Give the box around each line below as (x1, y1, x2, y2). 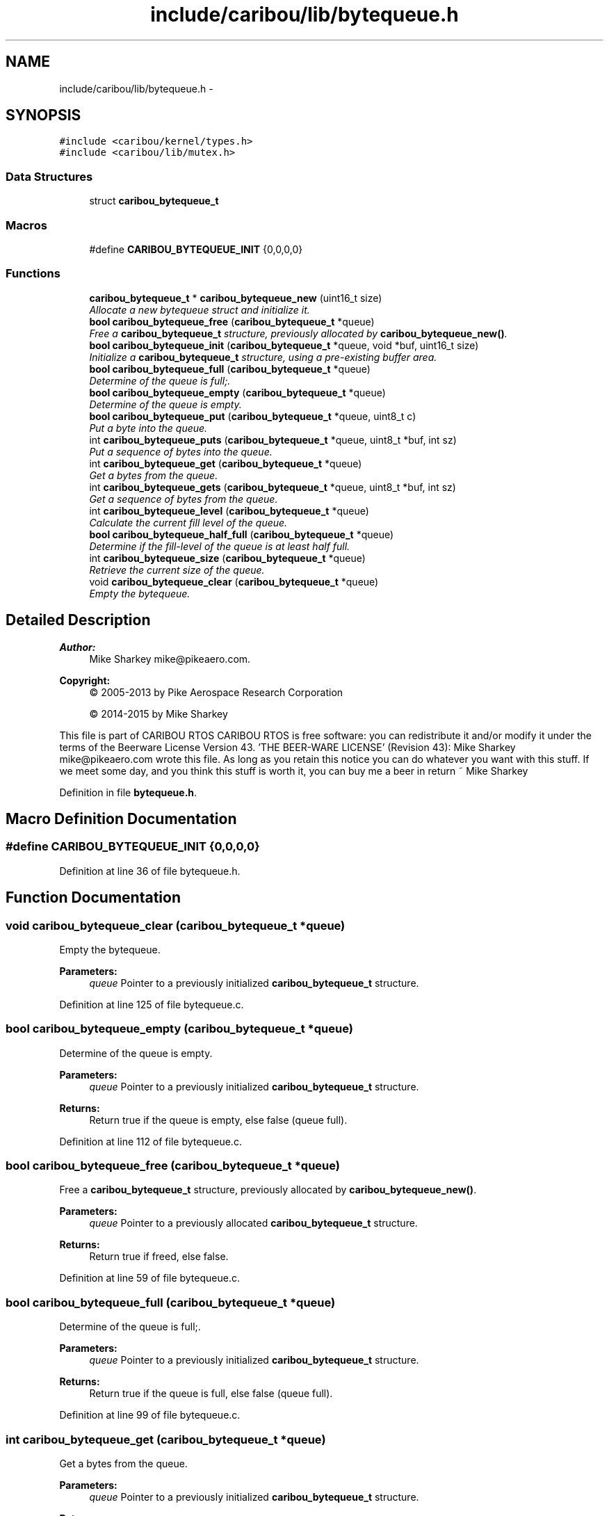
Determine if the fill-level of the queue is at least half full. (89, 540, 350, 552)
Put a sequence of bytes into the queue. (89, 445, 273, 458)
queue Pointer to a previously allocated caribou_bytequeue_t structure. (89, 1217, 418, 1229)
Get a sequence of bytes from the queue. (89, 492, 278, 505)
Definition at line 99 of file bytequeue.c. (59, 1409, 241, 1421)
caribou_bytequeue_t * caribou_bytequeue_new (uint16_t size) (89, 291, 382, 304)
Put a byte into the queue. (89, 421, 208, 434)
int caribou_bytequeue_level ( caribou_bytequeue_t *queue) (89, 504, 369, 517)
